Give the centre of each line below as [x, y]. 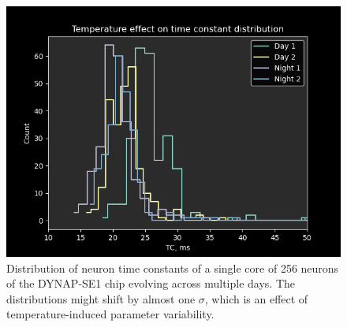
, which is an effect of [256, 298]
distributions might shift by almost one [101, 298]
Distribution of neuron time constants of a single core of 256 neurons [173, 268]
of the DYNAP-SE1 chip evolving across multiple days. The [151, 283]
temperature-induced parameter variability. [110, 314]
